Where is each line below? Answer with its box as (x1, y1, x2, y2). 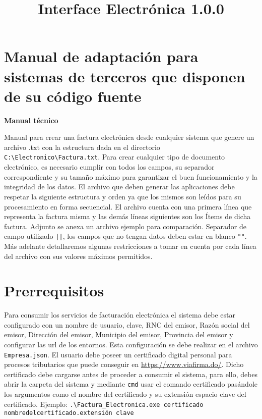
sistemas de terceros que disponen (4, 66, 245, 86)
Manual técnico (4, 115, 58, 125)
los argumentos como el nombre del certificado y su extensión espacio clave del (4, 389, 246, 399)
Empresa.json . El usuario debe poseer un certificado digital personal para (4, 349, 232, 359)
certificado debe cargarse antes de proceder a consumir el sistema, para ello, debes (4, 369, 258, 379)
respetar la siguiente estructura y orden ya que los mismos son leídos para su (4, 191, 241, 201)
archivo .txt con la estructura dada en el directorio (4, 141, 160, 152)
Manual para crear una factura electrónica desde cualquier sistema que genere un (4, 132, 254, 142)
